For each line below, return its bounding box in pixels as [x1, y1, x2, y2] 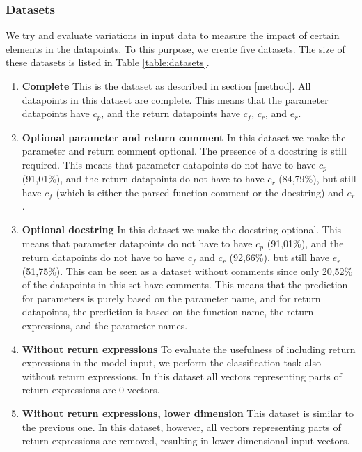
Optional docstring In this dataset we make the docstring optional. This [22, 222, 342, 237]
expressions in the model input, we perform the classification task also [22, 355, 321, 370]
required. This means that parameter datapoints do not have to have [22, 157, 316, 171]
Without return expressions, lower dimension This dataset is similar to [22, 406, 354, 421]
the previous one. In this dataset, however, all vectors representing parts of [22, 419, 341, 434]
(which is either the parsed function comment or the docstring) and [56, 185, 344, 199]
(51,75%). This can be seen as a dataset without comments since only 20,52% [22, 263, 353, 278]
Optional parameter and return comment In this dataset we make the [22, 130, 346, 144]
